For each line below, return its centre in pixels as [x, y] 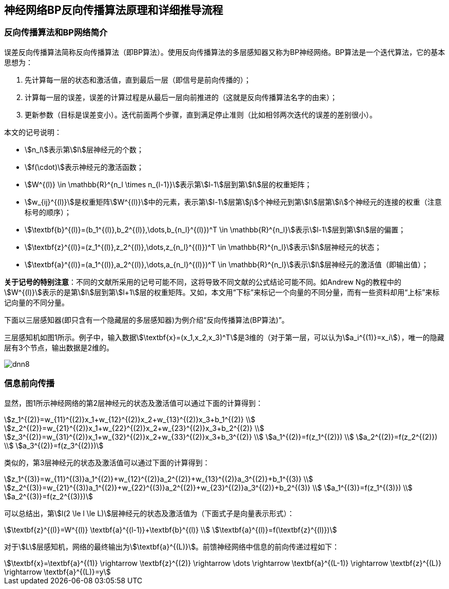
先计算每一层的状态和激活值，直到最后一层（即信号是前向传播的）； [138, 80]
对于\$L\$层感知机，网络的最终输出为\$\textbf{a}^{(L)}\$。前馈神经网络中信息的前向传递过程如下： [172, 546]
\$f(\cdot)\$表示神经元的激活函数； [84, 167]
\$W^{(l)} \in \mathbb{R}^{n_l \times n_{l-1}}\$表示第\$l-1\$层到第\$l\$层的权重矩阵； [168, 184]
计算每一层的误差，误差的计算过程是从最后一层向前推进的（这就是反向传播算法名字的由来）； [181, 97]
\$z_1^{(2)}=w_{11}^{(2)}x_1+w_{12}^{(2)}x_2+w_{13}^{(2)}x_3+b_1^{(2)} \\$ [130, 419]
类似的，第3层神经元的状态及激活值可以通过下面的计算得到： [107, 462]
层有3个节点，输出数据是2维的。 [59, 347]
